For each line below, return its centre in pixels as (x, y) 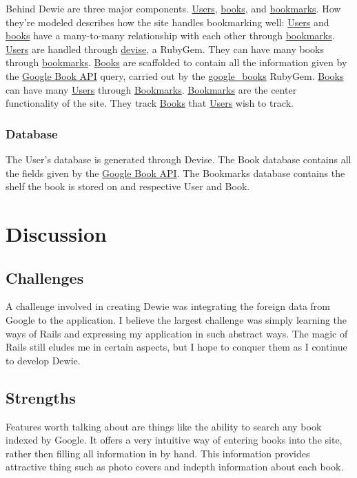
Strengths (41, 397)
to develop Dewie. (43, 360)
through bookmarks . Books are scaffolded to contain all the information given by (176, 62)
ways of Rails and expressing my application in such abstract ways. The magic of (177, 333)
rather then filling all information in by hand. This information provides (158, 453)
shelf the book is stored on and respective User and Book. (128, 186)
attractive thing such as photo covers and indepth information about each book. (175, 467)
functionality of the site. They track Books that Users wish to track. (150, 103)
